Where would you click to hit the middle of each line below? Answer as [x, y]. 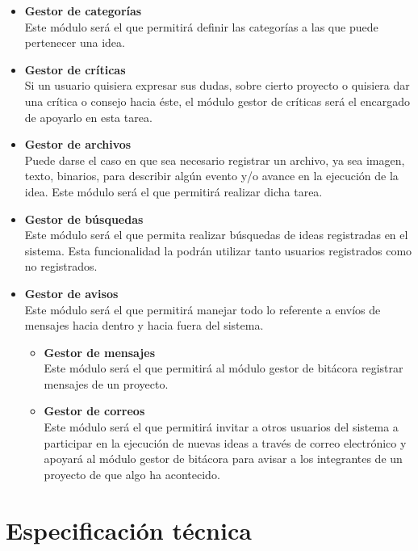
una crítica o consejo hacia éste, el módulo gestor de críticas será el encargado [217, 101]
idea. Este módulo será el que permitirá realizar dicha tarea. [173, 191]
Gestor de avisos [71, 293]
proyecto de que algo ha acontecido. [132, 474]
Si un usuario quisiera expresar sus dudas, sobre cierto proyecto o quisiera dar [217, 85]
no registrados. [61, 266]
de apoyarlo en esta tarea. [88, 117]
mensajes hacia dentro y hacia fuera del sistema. [144, 325]
